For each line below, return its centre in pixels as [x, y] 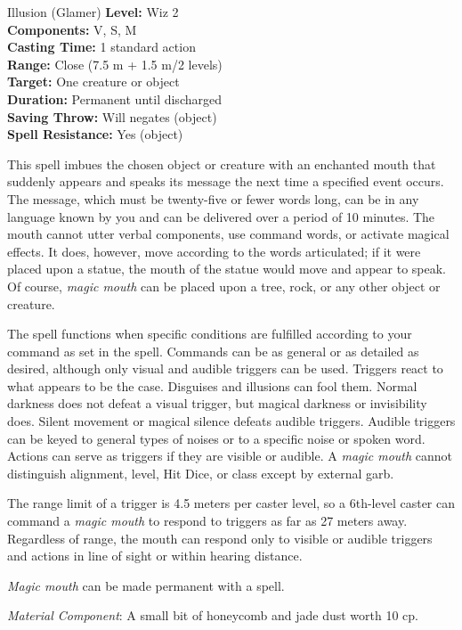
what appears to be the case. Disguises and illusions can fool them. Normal [212, 385]
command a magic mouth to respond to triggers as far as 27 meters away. [207, 521]
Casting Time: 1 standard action [101, 47]
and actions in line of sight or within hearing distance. [155, 556]
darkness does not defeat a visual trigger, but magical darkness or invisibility [217, 403]
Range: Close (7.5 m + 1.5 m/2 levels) [115, 64]
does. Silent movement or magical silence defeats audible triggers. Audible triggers [231, 421]
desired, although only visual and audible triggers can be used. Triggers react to [225, 368]
